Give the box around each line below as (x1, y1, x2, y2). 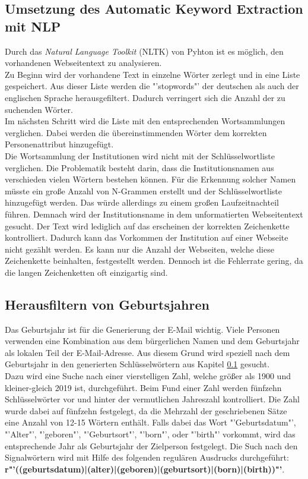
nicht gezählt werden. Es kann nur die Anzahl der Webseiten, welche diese (5, 242, 274, 255)
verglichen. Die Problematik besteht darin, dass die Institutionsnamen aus (5, 161, 274, 174)
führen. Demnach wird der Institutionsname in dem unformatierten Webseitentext (5, 207, 303, 220)
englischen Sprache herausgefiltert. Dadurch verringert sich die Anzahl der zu (5, 91, 285, 103)
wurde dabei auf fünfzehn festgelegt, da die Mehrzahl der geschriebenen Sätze (5, 404, 287, 417)
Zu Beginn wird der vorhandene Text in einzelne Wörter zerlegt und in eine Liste (5, 68, 300, 80)
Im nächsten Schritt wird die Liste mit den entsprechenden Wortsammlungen (5, 115, 285, 127)
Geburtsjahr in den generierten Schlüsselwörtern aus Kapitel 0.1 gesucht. (5, 358, 270, 370)
